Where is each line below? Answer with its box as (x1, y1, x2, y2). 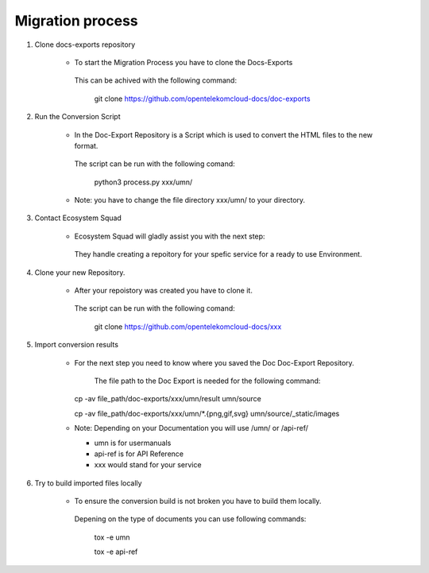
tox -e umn (94, 532, 130, 542)
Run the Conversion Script (34, 112, 121, 122)
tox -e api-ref (94, 547, 138, 556)
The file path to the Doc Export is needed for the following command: (94, 376, 321, 385)
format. (74, 141, 99, 150)
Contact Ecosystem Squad (34, 213, 122, 223)
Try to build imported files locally (34, 478, 142, 488)
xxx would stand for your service (94, 460, 202, 470)
